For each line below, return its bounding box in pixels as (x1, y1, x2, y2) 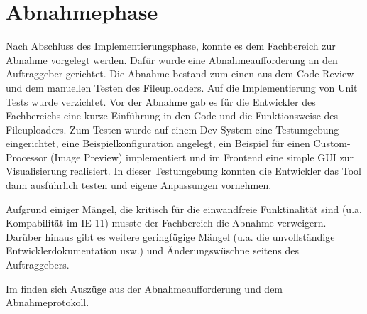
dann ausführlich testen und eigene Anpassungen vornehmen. (6, 178, 272, 193)
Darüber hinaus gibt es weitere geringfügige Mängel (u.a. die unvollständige (6, 229, 335, 244)
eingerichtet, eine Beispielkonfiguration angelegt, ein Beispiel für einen (6, 136, 310, 151)
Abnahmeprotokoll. (6, 295, 89, 310)
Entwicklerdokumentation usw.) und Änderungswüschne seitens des (6, 243, 299, 258)
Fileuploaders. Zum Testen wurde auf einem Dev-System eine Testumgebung (6, 121, 339, 136)
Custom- (313, 136, 351, 151)
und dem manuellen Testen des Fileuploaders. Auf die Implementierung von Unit (6, 80, 358, 94)
